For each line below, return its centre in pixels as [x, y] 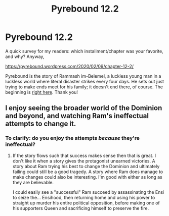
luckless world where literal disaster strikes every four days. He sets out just [85, 81]
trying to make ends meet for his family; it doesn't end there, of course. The [84, 87]
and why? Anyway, [25, 57]
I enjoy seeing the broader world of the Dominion [84, 108]
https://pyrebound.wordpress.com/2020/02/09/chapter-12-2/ [70, 66]
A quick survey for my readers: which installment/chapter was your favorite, [84, 51]
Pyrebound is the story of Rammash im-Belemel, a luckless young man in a [83, 76]
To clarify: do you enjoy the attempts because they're [73, 138]
